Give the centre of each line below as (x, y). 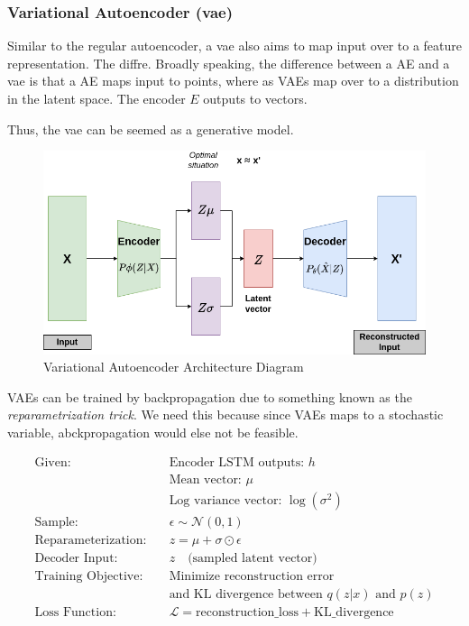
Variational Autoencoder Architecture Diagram (174, 367)
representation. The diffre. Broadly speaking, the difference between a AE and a (229, 63)
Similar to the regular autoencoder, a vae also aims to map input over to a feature (234, 46)
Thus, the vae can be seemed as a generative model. (151, 129)
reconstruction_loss (247, 612)
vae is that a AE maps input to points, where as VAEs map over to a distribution (233, 81)
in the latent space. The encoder (97, 98)
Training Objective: (89, 576)
